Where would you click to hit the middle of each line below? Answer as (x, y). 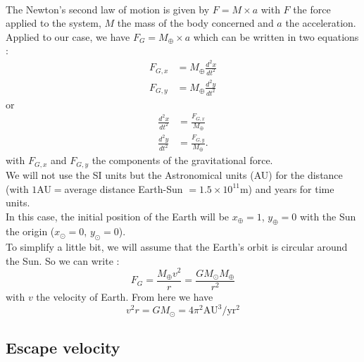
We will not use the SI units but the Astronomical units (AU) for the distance (174, 174)
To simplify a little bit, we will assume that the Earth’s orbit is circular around (177, 247)
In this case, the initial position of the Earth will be (118, 216)
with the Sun (328, 216)
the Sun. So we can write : (63, 260)
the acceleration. (321, 23)
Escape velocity (63, 347)
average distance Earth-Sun (124, 188)
